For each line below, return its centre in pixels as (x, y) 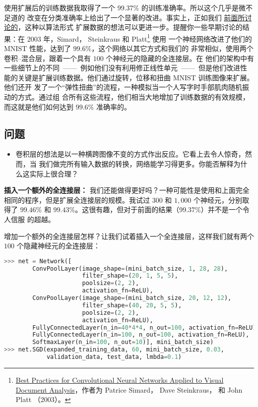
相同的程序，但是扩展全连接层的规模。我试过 (77, 200)
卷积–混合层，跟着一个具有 (47, 58)
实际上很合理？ (54, 173)
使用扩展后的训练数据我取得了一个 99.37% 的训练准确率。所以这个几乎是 (121, 7)
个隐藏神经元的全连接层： (58, 246)
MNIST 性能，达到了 (37, 48)
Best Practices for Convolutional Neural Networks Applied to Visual (120, 379)
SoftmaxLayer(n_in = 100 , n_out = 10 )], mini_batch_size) (123, 342)
